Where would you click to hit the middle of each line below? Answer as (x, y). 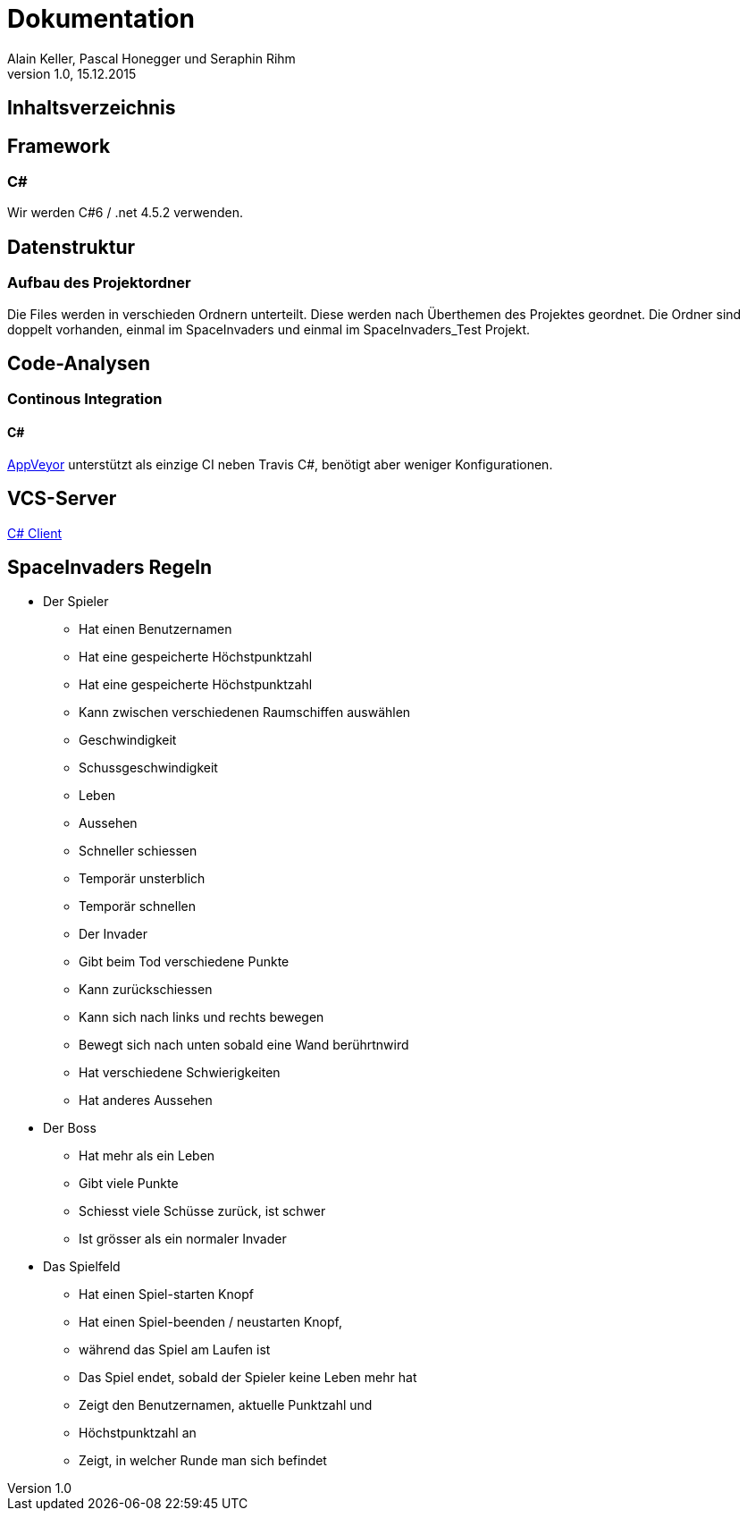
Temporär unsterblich (142, 879)
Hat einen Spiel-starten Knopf (166, 1295)
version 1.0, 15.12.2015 (72, 73)
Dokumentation (101, 19)
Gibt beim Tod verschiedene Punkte (184, 962)
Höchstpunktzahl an (138, 1433)
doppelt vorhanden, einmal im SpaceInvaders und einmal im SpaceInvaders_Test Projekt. (269, 329)
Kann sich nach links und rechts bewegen (201, 1017)
